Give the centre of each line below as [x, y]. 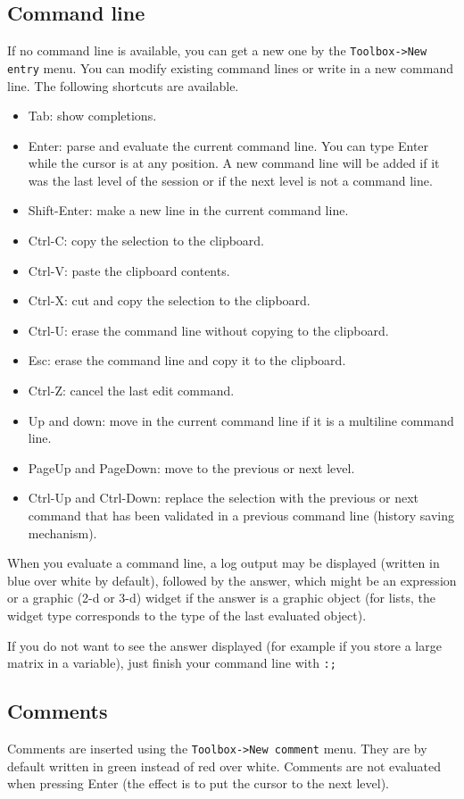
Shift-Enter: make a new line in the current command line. [188, 210]
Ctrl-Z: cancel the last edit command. [131, 391]
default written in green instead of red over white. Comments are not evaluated [224, 766]
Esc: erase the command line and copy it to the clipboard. [187, 360]
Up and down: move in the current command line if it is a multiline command [241, 420]
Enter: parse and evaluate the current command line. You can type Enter [228, 145]
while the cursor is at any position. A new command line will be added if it [234, 163]
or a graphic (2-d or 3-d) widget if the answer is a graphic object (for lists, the [222, 598]
